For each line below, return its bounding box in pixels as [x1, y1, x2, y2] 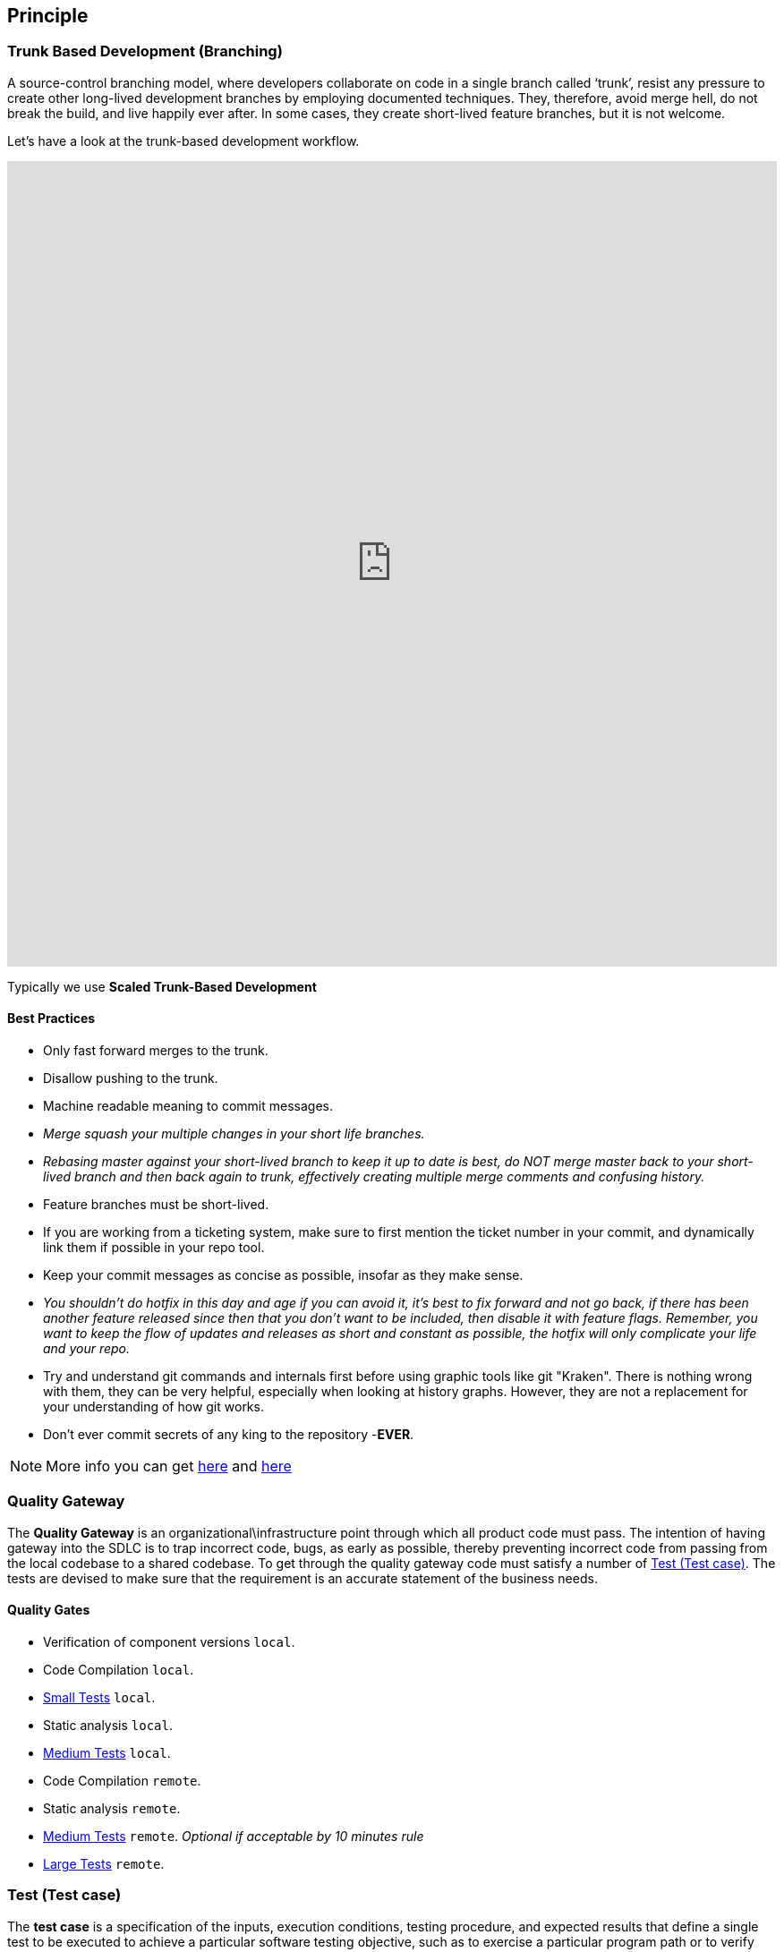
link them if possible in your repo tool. [43, 1240, 265, 1256]
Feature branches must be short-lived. [43, 1197, 269, 1213]
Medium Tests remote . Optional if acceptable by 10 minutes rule [43, 1828, 424, 1844]
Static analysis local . [43, 1717, 174, 1733]
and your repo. [43, 1341, 130, 1357]
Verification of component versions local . [43, 1633, 295, 1649]
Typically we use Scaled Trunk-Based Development [7, 978, 317, 994]
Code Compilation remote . [43, 1772, 201, 1788]
